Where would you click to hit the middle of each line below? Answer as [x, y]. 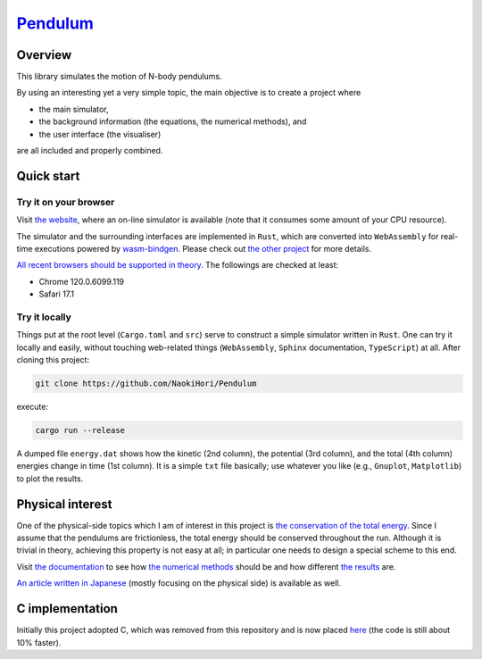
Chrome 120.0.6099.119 [82, 281]
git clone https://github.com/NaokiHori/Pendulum [146, 384]
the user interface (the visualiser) [100, 134]
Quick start [48, 175]
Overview [44, 55]
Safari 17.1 [57, 294]
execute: [33, 407]
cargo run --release [80, 430]
